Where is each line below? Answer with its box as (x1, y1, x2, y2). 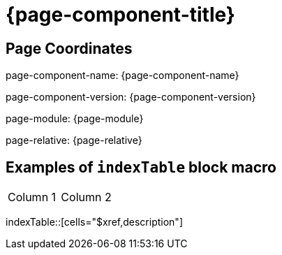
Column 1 (8, 190, 57, 205)
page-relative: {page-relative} (6, 134, 142, 147)
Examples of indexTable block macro (6, 158, 276, 176)
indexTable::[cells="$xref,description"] (6, 216, 183, 228)
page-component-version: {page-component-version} (6, 91, 256, 103)
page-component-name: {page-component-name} (6, 69, 239, 82)
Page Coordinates (6, 39, 133, 57)
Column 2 (61, 190, 112, 205)
